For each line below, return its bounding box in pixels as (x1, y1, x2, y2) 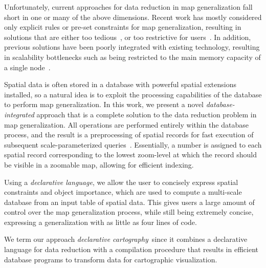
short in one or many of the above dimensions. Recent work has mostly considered (4, 11, 262, 22)
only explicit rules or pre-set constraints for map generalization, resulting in (4, 22, 241, 32)
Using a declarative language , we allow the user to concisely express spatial (4, 176, 238, 187)
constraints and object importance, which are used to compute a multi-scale (4, 187, 242, 197)
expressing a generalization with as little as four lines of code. (4, 216, 197, 227)
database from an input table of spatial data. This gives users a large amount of (4, 196, 255, 207)
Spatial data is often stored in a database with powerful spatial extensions (4, 79, 237, 90)
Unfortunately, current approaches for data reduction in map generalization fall (4, 2, 253, 12)
